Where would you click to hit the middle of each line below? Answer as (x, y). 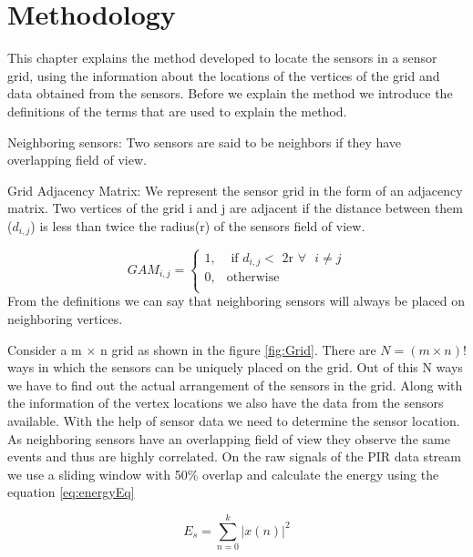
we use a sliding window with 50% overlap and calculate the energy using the (223, 474)
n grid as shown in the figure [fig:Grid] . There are (238, 349)
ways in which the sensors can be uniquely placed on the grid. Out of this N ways (235, 367)
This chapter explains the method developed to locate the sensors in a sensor (222, 58)
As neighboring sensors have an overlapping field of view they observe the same (229, 438)
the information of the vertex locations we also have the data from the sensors (226, 403)
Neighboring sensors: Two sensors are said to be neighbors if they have (205, 142)
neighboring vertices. (65, 318)
